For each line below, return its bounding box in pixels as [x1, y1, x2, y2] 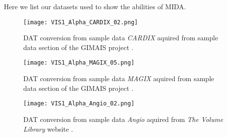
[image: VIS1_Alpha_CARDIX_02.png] [23, 18, 138, 26]
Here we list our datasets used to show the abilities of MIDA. [4, 1, 186, 11]
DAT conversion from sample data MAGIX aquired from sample [23, 73, 214, 84]
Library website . [23, 123, 73, 134]
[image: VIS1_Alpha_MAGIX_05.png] [23, 59, 135, 67]
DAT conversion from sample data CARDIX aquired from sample [23, 33, 218, 43]
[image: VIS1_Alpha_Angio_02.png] [23, 100, 135, 107]
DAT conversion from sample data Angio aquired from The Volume [23, 114, 223, 124]
